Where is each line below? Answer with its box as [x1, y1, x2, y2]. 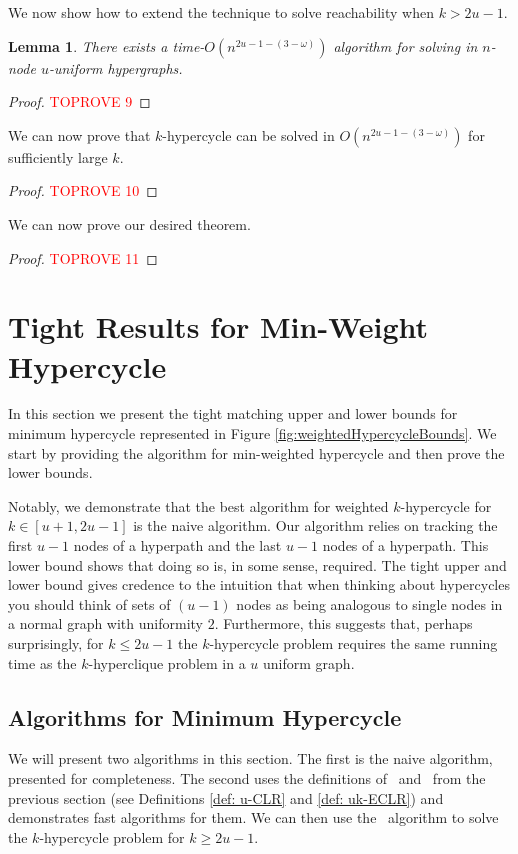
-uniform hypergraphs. [48, 57, 183, 78]
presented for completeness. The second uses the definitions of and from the [8, 767, 486, 788]
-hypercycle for [400, 495, 492, 516]
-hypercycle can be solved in [162, 124, 335, 145]
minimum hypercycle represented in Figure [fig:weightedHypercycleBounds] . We [8, 423, 497, 444]
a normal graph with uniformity [8, 613, 203, 634]
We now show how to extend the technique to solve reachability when [8, 2, 434, 22]
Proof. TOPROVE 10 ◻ [8, 180, 158, 201]
